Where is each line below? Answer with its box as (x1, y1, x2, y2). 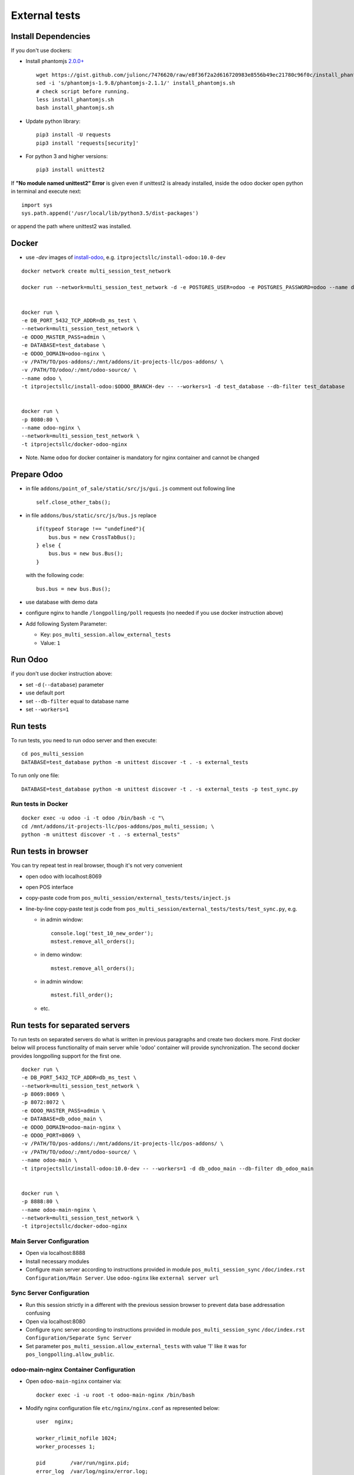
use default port (25, 689, 65, 696)
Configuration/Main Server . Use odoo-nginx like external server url (25, 1274, 219, 1281)
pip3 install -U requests (36, 132, 112, 138)
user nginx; (36, 1418, 74, 1425)
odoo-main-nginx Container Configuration (11, 1365, 136, 1374)
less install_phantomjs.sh (36, 96, 114, 103)
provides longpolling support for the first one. (11, 1052, 122, 1059)
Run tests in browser (11, 847, 88, 857)
